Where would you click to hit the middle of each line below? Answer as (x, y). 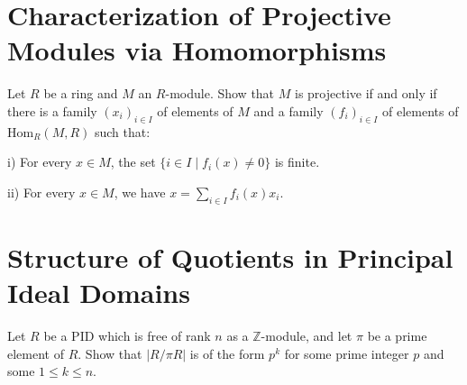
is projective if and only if (366, 93)
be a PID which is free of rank (127, 335)
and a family (288, 110)
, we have (140, 192)
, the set (133, 162)
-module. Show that (220, 93)
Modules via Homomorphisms (197, 50)
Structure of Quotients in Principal (230, 257)
